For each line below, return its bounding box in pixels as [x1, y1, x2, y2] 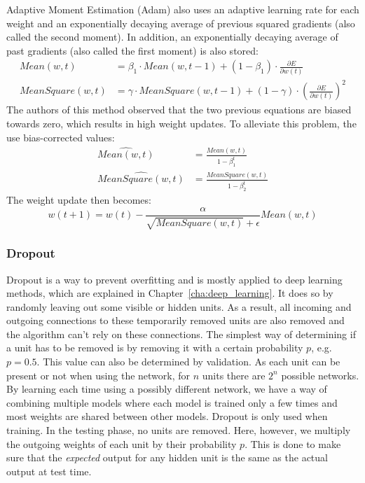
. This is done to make [245, 436, 341, 451]
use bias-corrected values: [6, 129, 115, 144]
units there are [202, 367, 266, 382]
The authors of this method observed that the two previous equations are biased [6, 102, 352, 117]
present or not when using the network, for [6, 367, 191, 382]
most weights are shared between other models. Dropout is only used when [6, 409, 328, 423]
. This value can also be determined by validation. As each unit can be [36, 354, 340, 369]
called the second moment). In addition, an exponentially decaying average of [6, 29, 338, 44]
